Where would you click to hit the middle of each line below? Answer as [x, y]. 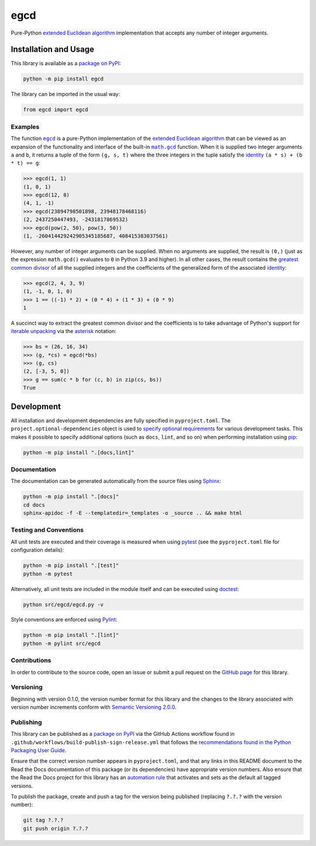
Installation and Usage [53, 50]
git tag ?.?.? [43, 820]
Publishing [26, 722]
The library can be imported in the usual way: [66, 94]
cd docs [34, 505]
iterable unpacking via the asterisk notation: [63, 331]
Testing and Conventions [47, 530]
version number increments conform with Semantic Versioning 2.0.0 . [94, 707]
